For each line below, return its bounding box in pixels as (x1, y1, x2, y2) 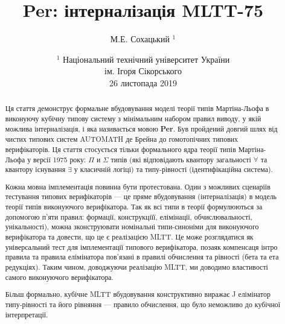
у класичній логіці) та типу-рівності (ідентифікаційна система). (74, 164, 273, 174)
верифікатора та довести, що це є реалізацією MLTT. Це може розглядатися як (5, 232, 254, 242)
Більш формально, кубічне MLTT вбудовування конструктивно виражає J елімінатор (5, 289, 271, 299)
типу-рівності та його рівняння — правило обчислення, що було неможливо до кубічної (5, 299, 281, 309)
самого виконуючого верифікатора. (5, 272, 114, 282)
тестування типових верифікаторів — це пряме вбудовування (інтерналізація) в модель (5, 191, 277, 202)
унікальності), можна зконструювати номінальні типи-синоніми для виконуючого (5, 221, 259, 232)
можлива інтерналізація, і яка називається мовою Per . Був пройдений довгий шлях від (5, 123, 278, 134)
